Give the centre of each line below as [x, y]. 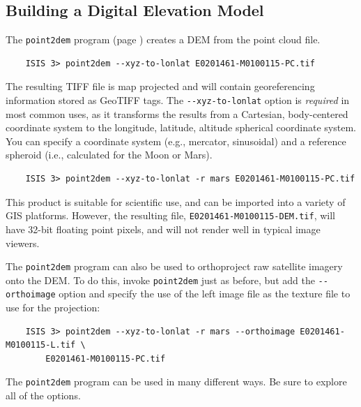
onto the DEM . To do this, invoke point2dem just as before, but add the [160, 280]
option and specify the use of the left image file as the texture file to [205, 294]
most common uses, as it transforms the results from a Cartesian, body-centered [177, 113]
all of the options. [43, 395]
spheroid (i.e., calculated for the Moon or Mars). [109, 155]
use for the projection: [53, 308]
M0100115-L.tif [41, 345]
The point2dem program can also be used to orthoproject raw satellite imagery [174, 266]
